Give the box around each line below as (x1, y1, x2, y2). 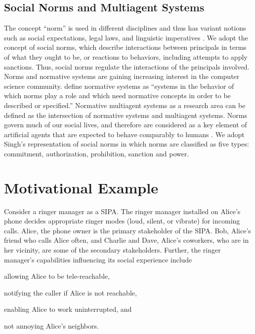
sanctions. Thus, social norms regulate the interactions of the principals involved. (4, 61, 250, 72)
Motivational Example (4, 177, 158, 197)
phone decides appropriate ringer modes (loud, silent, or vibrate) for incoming (4, 216, 240, 226)
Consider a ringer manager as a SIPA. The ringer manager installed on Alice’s (4, 206, 241, 216)
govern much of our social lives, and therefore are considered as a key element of (4, 119, 247, 130)
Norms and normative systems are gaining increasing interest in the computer (4, 71, 240, 81)
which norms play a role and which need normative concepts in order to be (4, 90, 231, 101)
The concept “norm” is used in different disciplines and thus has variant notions (4, 23, 246, 33)
